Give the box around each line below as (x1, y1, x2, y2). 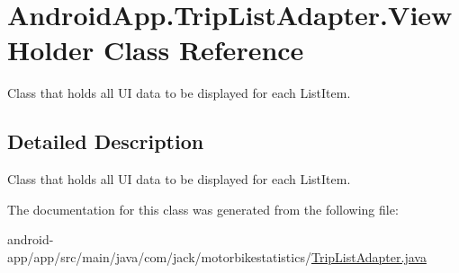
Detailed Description (7, 128, 204, 155)
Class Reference (103, 31, 304, 68)
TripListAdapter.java (310, 247, 427, 266)
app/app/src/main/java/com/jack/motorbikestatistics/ (7, 247, 311, 266)
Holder (7, 31, 94, 68)
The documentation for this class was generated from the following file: (7, 199, 399, 218)
